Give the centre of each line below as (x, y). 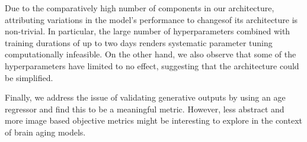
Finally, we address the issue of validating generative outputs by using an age (145, 97)
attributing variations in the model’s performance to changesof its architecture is (151, 19)
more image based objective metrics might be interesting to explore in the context (153, 120)
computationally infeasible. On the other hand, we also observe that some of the (151, 54)
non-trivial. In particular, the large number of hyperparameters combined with (148, 31)
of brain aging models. (45, 132)
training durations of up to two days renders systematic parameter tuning (139, 42)
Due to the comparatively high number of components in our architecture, (140, 8)
